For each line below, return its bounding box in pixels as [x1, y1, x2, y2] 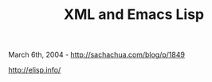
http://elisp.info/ [8, 65, 61, 75]
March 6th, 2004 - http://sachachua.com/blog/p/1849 [8, 50, 186, 60]
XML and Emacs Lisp [63, 6, 205, 24]
